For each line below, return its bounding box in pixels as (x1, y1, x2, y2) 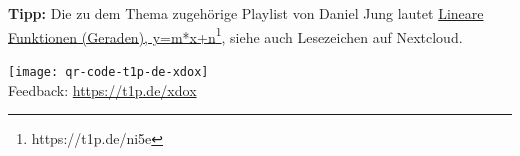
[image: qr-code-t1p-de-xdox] (8, 64, 209, 79)
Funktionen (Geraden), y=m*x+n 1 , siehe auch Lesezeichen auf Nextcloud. (8, 23, 463, 47)
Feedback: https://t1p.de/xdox (8, 79, 197, 100)
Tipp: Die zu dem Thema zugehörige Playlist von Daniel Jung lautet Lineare (8, 3, 484, 23)
